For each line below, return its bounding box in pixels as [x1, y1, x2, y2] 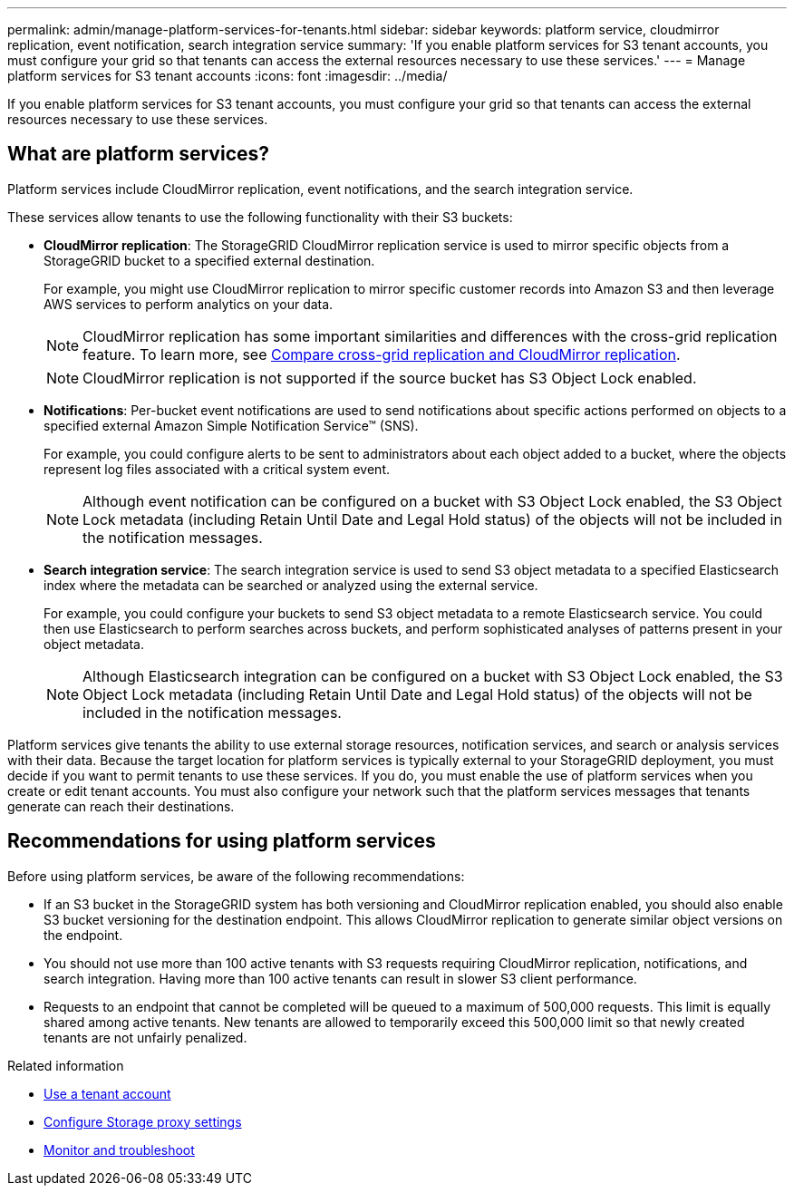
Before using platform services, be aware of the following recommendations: [7, 868, 465, 884]
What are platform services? [7, 142, 270, 166]
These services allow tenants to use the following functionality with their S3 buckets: [7, 209, 513, 225]
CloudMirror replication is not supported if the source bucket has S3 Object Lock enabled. [82, 368, 697, 387]
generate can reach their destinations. [7, 798, 235, 814]
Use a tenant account [44, 1085, 171, 1101]
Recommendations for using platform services [7, 829, 436, 853]
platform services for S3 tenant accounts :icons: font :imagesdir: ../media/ [7, 68, 448, 83]
